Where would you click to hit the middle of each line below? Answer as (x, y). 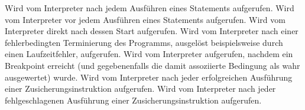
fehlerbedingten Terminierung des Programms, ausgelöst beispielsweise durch (144, 42)
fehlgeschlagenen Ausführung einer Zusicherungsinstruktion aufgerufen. (133, 100)
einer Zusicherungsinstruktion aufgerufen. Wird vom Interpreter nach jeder (140, 89)
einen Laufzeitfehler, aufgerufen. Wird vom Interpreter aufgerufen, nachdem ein (149, 54)
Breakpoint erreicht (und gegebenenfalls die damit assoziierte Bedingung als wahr (152, 65)
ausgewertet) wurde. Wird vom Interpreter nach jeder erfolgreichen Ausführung (149, 77)
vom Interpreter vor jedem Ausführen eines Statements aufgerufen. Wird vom (145, 19)
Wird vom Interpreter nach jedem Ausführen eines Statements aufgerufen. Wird (150, 8)
